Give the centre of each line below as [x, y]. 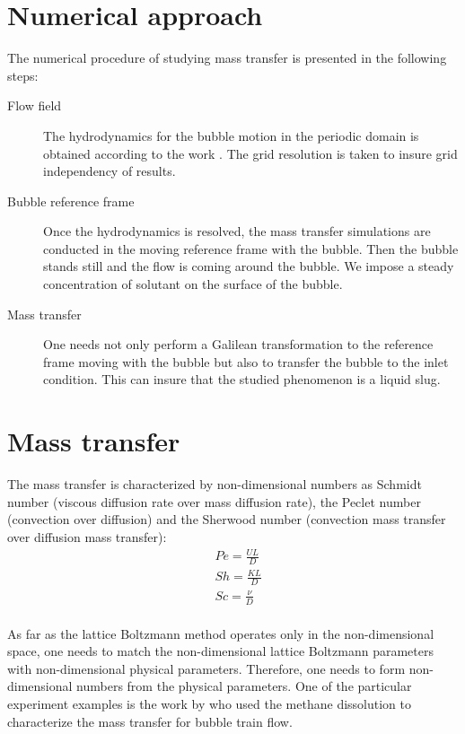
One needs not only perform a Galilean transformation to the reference [238, 344]
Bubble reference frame [71, 201]
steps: [23, 75]
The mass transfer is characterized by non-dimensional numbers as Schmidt [215, 484]
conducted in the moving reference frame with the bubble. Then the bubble [251, 248]
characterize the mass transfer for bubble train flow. [150, 721]
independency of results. [110, 171]
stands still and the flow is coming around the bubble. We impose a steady [249, 266]
